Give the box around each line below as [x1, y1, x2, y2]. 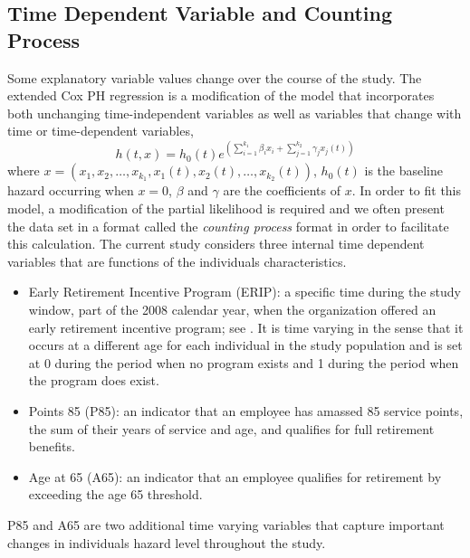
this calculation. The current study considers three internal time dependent [7, 234, 425, 253]
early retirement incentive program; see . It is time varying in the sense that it [28, 317, 464, 336]
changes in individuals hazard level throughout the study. [7, 533, 326, 552]
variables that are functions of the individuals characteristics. [7, 251, 347, 270]
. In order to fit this [351, 181, 462, 200]
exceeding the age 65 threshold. [28, 485, 203, 504]
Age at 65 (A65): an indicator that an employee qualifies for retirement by [28, 467, 442, 486]
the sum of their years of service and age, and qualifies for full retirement [28, 419, 435, 438]
